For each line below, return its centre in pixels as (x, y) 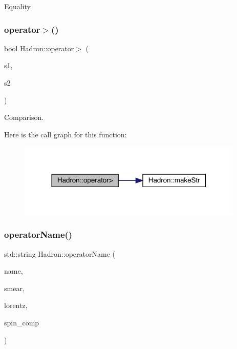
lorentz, (16, 305)
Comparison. (24, 117)
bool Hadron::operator (39, 48)
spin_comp (22, 322)
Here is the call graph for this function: (66, 134)
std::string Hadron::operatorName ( (60, 253)
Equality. (18, 6)
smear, (14, 288)
